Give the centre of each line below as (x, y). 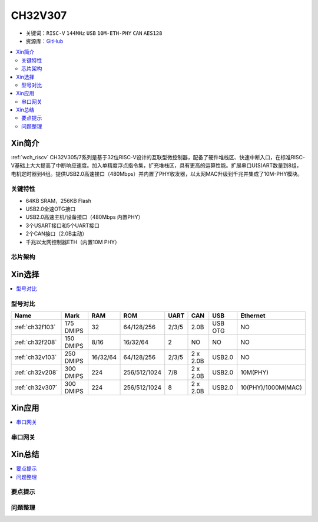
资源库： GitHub (44, 41)
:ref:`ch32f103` (35, 327)
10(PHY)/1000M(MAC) (271, 388)
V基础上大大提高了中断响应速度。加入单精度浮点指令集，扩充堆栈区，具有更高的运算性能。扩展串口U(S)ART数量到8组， (156, 166)
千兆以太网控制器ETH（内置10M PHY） (73, 242)
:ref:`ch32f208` (36, 342)
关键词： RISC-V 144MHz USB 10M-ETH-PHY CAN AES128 (94, 33)
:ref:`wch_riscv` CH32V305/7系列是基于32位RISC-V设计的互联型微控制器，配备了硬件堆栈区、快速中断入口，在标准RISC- (158, 157)
